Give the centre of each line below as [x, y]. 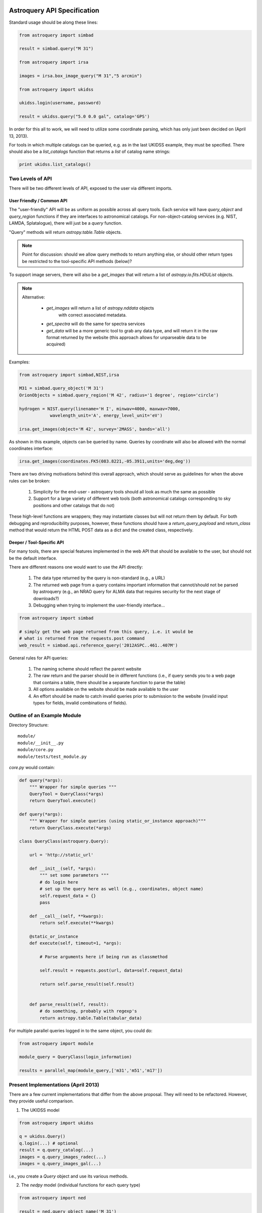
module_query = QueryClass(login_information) [75, 1057]
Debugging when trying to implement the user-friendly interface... [99, 605]
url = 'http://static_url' [62, 855]
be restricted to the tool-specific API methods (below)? [77, 261]
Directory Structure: [29, 725]
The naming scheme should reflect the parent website [87, 669]
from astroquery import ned [52, 1198]
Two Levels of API [30, 179]
